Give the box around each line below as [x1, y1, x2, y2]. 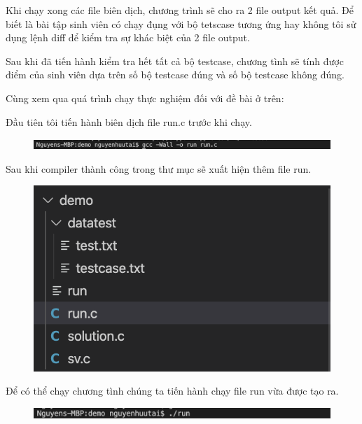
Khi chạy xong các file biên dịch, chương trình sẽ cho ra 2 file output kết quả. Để [6, 3, 354, 17]
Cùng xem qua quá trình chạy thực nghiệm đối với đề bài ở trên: [6, 90, 284, 105]
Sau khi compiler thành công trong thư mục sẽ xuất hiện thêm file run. [6, 161, 312, 176]
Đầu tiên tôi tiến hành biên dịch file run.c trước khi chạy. [6, 114, 252, 129]
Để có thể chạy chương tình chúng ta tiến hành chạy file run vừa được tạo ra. [6, 383, 339, 398]
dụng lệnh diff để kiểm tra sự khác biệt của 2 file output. [6, 30, 250, 45]
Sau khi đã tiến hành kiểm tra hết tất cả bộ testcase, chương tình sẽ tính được [6, 53, 344, 68]
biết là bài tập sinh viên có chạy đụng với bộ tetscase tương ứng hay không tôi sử [6, 16, 356, 31]
